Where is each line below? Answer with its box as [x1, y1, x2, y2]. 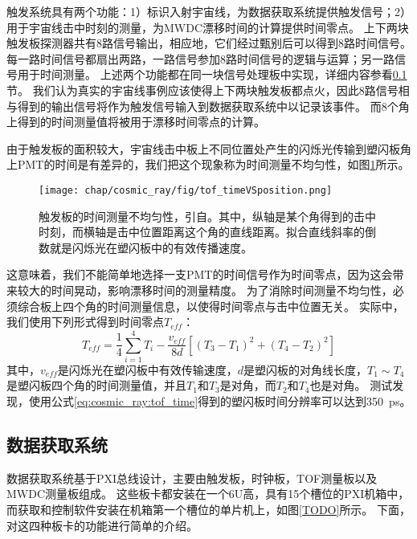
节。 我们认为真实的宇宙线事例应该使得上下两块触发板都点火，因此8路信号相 [6, 81, 410, 98]
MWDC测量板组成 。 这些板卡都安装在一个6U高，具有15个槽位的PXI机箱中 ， [6, 485, 410, 502]
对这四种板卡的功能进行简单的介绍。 [6, 517, 198, 533]
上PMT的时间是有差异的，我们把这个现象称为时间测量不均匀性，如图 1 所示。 [6, 156, 410, 173]
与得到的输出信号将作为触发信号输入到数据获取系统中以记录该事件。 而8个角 [6, 97, 410, 114]
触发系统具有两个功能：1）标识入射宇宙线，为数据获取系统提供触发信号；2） [6, 3, 411, 19]
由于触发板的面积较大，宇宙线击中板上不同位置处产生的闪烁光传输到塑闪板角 [6, 140, 411, 157]
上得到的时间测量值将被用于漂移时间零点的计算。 [6, 113, 265, 130]
